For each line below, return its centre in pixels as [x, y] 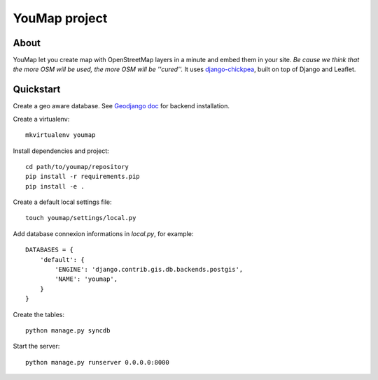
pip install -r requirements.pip [83, 177]
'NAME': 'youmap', [86, 279]
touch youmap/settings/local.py [81, 218]
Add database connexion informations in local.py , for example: [103, 233]
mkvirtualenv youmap [61, 135]
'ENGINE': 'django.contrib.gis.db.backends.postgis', [149, 270]
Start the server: [36, 346]
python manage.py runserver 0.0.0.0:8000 [97, 362]
